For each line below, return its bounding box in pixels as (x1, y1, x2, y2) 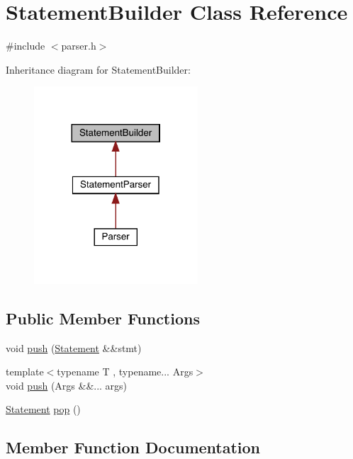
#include (6, 38, 45, 53)
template (6, 364, 44, 379)
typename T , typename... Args (57, 364, 194, 379)
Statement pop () (6, 402, 81, 416)
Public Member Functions (6, 307, 200, 329)
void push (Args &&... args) (6, 378, 128, 392)
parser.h (61, 38, 96, 53)
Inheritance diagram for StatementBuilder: (6, 62, 191, 76)
